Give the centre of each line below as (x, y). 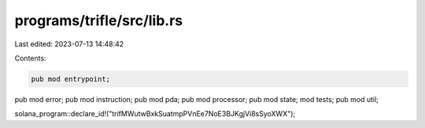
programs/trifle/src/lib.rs (99, 20)
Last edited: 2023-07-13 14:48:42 (69, 44)
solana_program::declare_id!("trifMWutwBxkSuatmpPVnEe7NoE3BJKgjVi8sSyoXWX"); (155, 114)
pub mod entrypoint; (70, 79)
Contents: (30, 58)
